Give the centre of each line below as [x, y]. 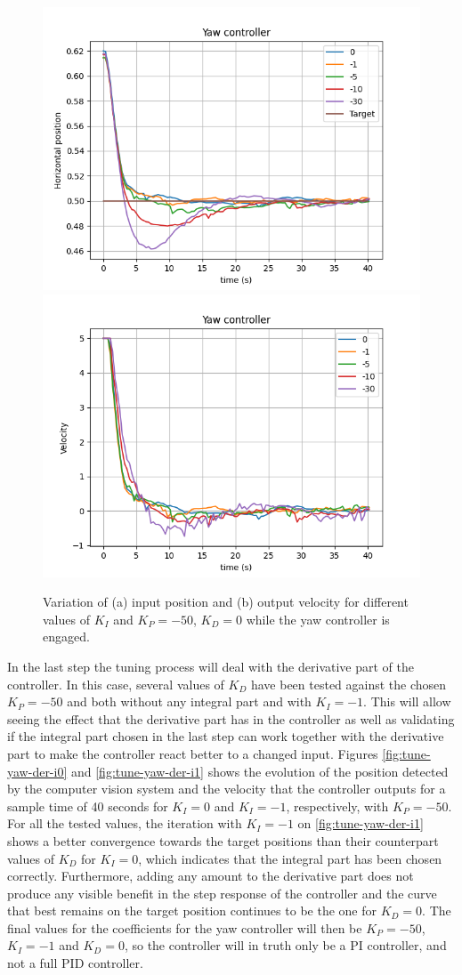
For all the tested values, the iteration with [125, 823]
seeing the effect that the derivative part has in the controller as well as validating [231, 718]
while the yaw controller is [318, 619]
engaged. [66, 637]
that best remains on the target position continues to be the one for [192, 911]
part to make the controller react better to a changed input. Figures [193, 753]
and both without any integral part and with [189, 701]
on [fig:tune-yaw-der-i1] [361, 823]
